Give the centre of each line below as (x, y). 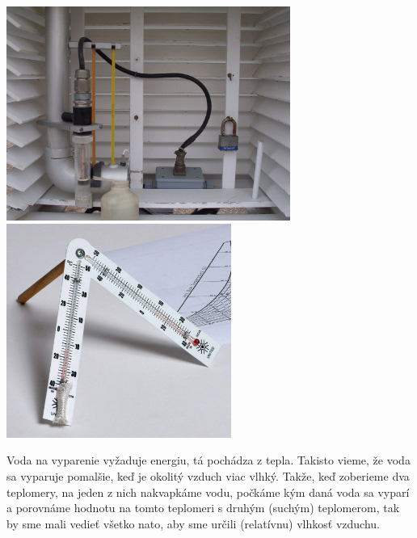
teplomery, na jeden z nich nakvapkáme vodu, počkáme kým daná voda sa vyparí (208, 492)
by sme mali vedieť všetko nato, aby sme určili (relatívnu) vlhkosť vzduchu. (193, 523)
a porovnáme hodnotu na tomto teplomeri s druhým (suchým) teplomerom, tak (203, 508)
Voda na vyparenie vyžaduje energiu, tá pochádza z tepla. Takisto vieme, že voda (208, 460)
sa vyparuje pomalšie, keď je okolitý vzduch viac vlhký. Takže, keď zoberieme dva (208, 475)
